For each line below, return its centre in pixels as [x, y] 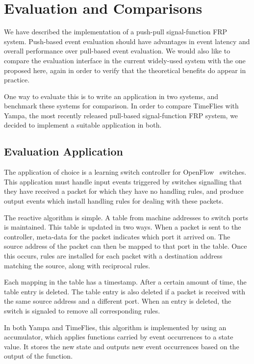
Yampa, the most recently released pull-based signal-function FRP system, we [121, 115]
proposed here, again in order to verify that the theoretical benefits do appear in [125, 70]
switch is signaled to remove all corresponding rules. [82, 310]
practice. [17, 80]
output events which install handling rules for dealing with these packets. [114, 201]
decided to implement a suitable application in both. [83, 125]
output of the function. [38, 356]
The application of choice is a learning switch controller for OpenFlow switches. [125, 172]
